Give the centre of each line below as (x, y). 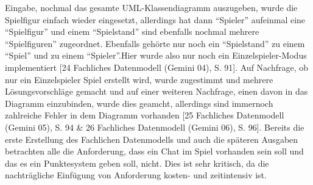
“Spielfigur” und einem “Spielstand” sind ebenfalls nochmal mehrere (132, 31)
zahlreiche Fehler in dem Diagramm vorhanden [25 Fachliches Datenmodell (145, 115)
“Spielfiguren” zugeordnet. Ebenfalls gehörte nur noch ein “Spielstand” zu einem (155, 43)
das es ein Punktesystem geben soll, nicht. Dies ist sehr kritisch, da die (137, 163)
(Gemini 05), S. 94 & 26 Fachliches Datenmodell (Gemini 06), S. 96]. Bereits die (155, 127)
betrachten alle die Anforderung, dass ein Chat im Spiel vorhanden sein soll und (154, 151)
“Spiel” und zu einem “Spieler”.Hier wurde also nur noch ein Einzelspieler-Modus (156, 55)
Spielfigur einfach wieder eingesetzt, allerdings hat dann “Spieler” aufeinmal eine (155, 19)
